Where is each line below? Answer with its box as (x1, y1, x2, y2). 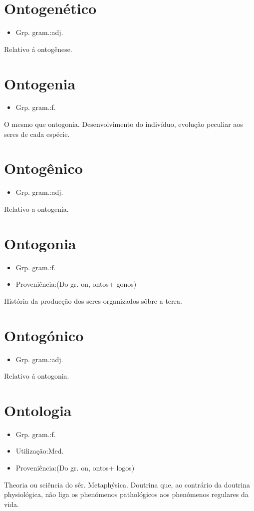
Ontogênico (4, 158, 83, 178)
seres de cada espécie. (4, 128, 70, 139)
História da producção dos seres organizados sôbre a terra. (4, 295, 182, 306)
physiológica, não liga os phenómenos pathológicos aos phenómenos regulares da (4, 489, 249, 500)
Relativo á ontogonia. (4, 371, 69, 381)
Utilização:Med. (15, 446, 64, 456)
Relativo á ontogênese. (4, 43, 72, 54)
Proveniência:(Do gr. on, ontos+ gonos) (15, 279, 137, 289)
